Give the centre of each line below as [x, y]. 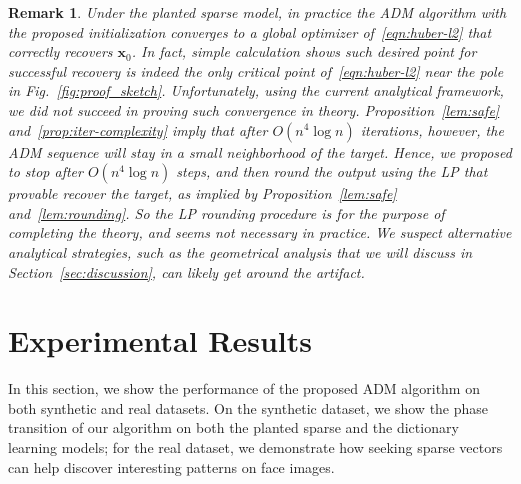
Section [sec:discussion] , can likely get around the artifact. [186, 271]
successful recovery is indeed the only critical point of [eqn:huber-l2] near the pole [256, 70]
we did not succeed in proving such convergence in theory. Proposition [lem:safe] [254, 109]
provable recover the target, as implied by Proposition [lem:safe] [202, 193]
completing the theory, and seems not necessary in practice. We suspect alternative [260, 232]
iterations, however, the [432, 129]
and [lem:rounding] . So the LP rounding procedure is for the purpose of [226, 212]
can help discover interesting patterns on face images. [171, 466]
